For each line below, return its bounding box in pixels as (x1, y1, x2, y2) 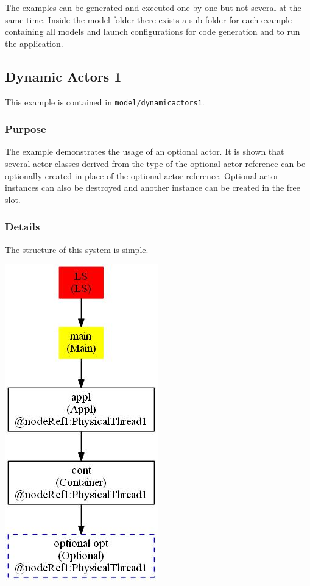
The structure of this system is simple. (5, 243, 149, 255)
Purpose (5, 121, 46, 137)
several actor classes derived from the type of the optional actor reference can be (5, 157, 306, 170)
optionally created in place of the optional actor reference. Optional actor (5, 169, 279, 182)
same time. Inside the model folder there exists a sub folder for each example (5, 13, 292, 26)
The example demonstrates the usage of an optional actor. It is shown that (5, 145, 284, 158)
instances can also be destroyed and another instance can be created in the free (5, 181, 301, 194)
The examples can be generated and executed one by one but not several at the (5, 1, 301, 13)
